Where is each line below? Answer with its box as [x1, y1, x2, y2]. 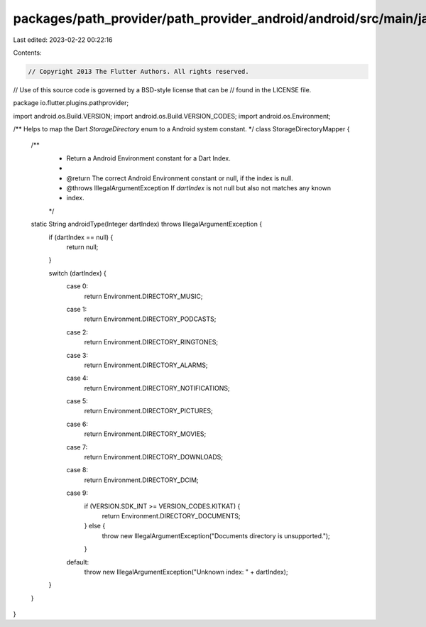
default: [66, 557, 89, 566]
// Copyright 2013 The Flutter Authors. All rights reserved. [28, 67, 249, 75]
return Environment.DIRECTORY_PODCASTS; [84, 315, 217, 323]
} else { [84, 522, 106, 530]
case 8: [66, 466, 89, 474]
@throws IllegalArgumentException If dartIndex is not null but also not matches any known [66, 184, 332, 192]
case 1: [66, 305, 87, 313]
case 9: [66, 489, 89, 497]
